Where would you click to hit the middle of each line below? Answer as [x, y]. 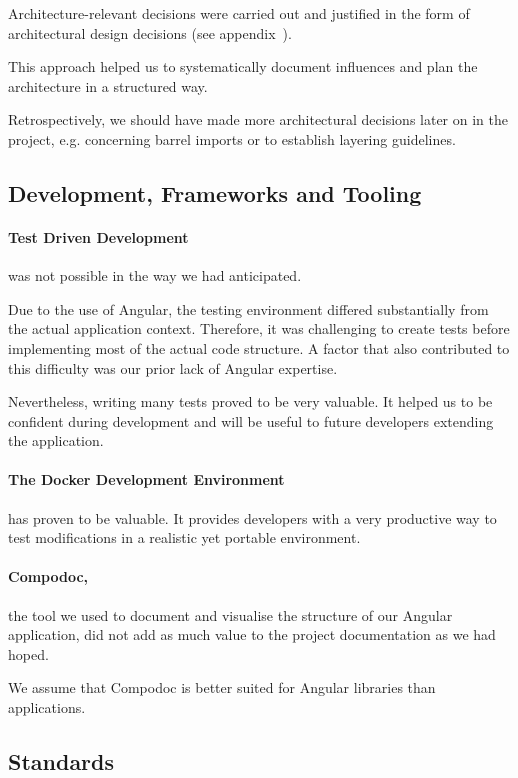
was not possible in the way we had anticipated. [155, 275]
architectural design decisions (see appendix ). [150, 32]
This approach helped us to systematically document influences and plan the [243, 66]
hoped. [28, 653]
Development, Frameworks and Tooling [215, 192]
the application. [56, 440]
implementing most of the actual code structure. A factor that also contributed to [259, 347]
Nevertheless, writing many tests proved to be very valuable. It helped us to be [250, 401]
